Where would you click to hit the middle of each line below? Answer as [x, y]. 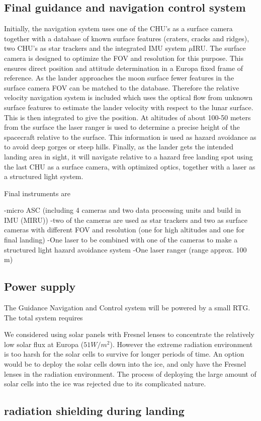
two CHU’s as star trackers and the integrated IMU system [95, 48]
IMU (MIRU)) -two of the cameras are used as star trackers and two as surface [126, 220]
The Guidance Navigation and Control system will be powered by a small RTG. [127, 308]
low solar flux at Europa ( [44, 344]
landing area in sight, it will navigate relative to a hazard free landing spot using [128, 156]
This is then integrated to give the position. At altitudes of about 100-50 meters [127, 117]
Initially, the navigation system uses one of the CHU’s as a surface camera [118, 28]
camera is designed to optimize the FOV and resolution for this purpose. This [124, 58]
